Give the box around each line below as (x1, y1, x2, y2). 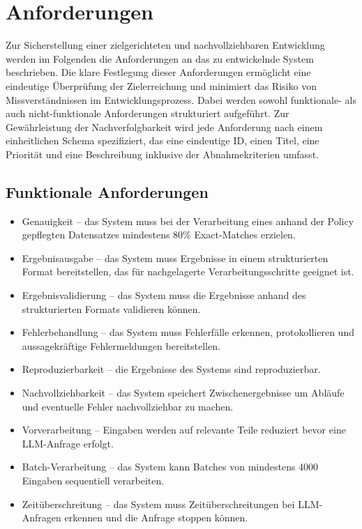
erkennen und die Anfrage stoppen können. (64, 510, 248, 525)
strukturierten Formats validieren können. (22, 301, 201, 316)
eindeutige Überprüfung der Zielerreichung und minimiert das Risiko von (6, 78, 317, 93)
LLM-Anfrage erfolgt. (22, 436, 114, 450)
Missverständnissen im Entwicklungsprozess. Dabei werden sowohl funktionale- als (6, 92, 356, 107)
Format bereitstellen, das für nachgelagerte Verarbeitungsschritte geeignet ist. (22, 264, 354, 279)
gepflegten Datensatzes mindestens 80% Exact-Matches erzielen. (22, 227, 296, 242)
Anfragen (22, 510, 61, 525)
